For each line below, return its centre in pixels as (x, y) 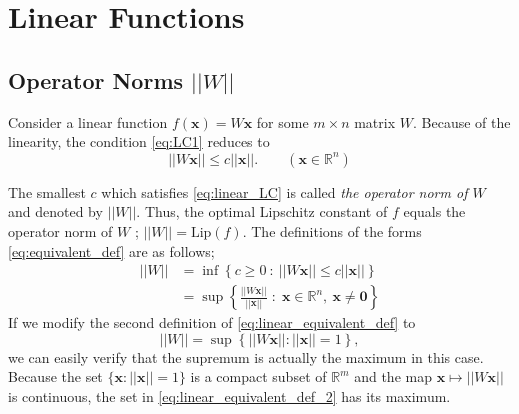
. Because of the (461, 121)
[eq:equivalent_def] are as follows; (111, 250)
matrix (375, 121)
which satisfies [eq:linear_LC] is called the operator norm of (284, 191)
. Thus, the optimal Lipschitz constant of (262, 211)
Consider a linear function (88, 121)
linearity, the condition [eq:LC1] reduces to (139, 141)
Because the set (55, 376)
